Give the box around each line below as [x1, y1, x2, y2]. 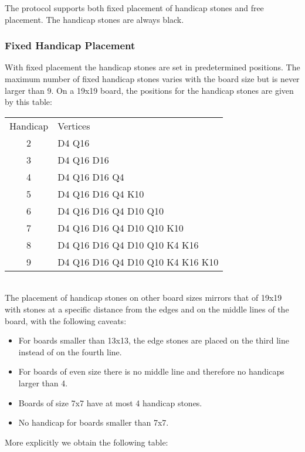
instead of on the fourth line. [18, 345, 122, 358]
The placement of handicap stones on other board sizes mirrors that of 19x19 [5, 291, 282, 304]
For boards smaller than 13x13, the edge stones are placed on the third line [18, 334, 289, 346]
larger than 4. [18, 376, 68, 389]
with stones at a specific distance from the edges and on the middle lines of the [5, 303, 289, 315]
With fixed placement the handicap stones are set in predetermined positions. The [5, 61, 300, 73]
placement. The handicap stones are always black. [5, 13, 184, 25]
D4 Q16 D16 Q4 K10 [57, 186, 144, 200]
